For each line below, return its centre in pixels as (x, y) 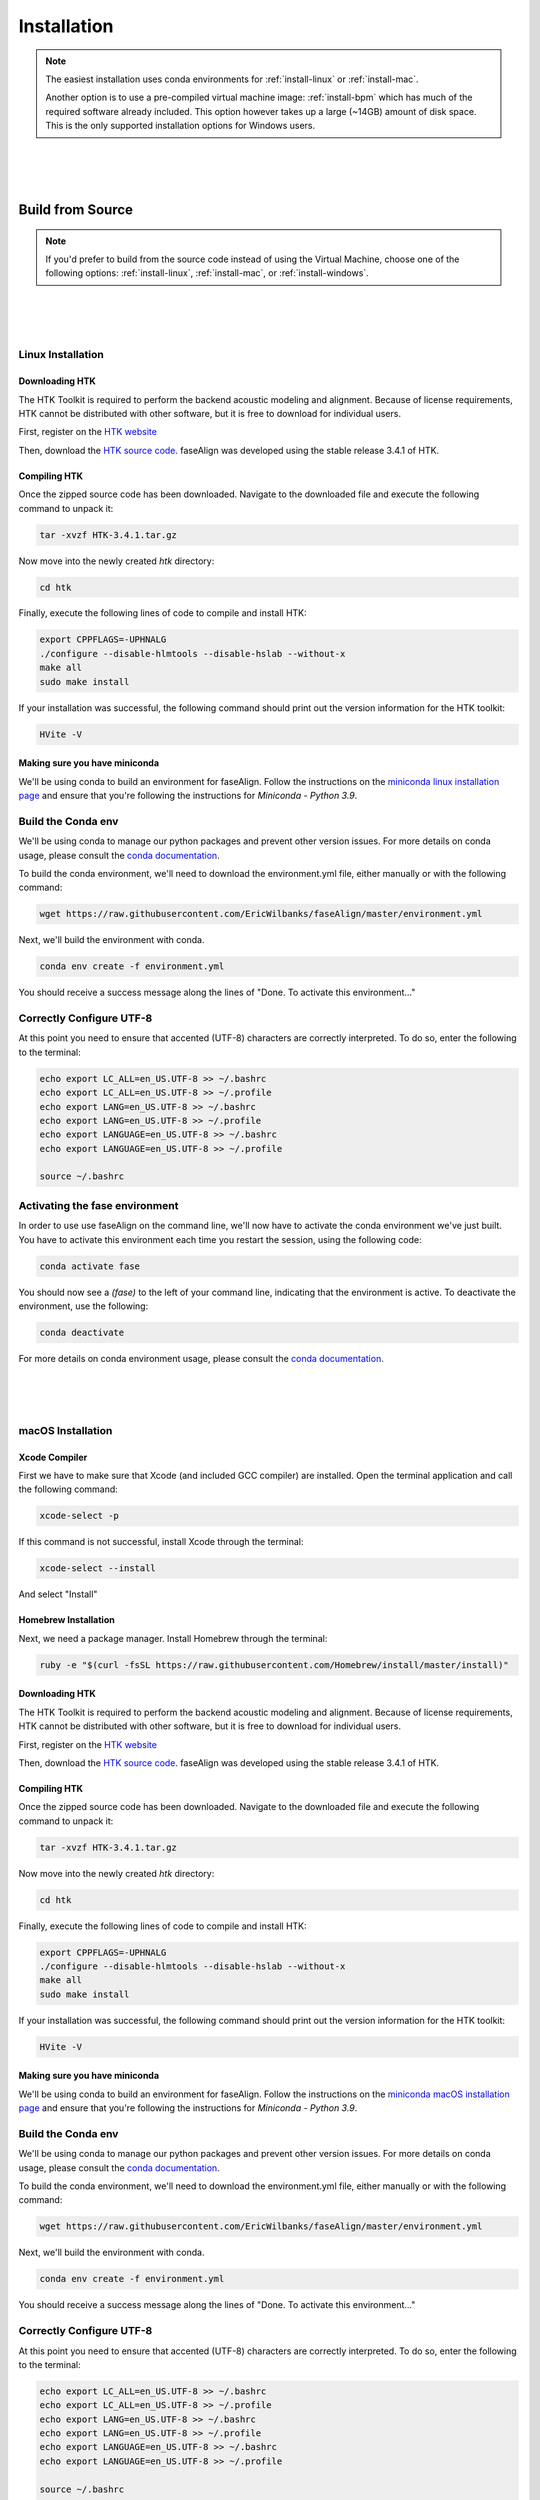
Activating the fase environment (98, 1205)
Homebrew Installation (66, 1620)
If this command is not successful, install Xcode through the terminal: (161, 1542)
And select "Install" (58, 1594)
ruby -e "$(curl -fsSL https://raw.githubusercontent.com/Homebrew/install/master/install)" (274, 1664)
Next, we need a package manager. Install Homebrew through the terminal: (173, 1638)
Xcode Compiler (53, 1457)
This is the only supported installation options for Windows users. (180, 126)
